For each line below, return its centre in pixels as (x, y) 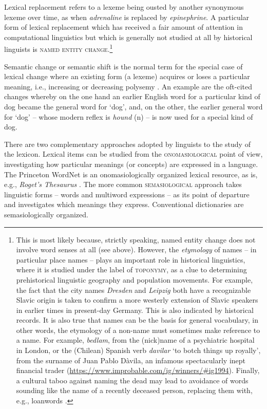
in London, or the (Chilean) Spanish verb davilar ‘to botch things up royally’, (138, 350)
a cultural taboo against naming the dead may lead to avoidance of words (132, 380)
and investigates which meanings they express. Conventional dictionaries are (124, 204)
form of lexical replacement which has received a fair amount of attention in (123, 27)
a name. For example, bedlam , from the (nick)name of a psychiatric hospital (135, 340)
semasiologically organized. (46, 214)
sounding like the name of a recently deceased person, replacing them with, (134, 390)
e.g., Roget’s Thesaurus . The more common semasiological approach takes (123, 184)
